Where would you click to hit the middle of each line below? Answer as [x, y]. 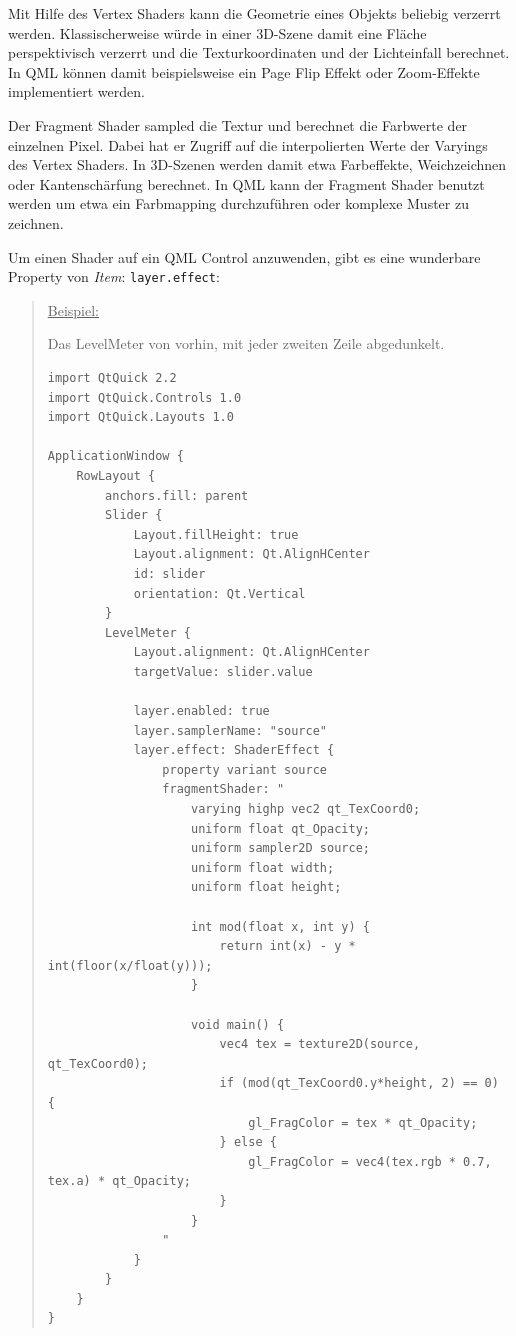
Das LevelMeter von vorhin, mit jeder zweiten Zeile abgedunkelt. [246, 343]
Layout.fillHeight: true [216, 534]
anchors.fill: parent [177, 495]
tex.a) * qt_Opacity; [119, 1181]
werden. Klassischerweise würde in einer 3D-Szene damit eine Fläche [217, 32]
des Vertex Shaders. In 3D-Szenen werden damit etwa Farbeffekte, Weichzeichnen [257, 164]
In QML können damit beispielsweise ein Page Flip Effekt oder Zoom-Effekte [244, 71]
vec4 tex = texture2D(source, [320, 1044]
